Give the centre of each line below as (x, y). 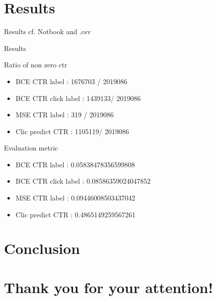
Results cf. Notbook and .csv (48, 31)
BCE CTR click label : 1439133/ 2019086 (78, 98)
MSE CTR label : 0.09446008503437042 (75, 198)
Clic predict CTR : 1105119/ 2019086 (72, 131)
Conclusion (42, 248)
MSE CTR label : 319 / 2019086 (65, 115)
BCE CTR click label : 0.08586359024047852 (83, 181)
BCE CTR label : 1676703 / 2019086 (71, 81)
